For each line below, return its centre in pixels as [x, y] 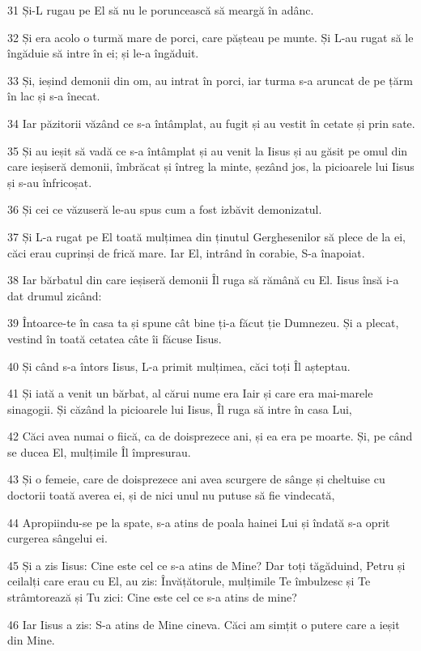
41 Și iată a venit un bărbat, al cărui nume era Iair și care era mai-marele [190, 393]
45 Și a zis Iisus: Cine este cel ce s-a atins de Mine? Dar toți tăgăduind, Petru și [206, 565]
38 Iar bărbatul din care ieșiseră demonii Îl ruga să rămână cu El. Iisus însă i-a [203, 280]
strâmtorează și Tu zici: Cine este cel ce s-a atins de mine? [152, 597]
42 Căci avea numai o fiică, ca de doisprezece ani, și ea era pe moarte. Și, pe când [210, 436]
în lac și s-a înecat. [54, 96]
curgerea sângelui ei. [57, 538]
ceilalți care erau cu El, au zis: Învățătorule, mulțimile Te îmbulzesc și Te [189, 581]
